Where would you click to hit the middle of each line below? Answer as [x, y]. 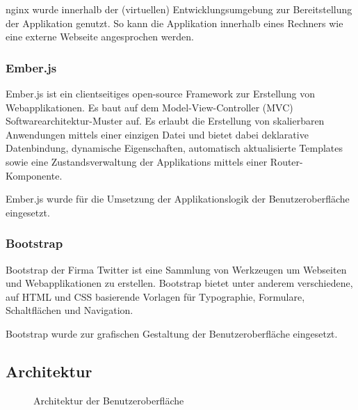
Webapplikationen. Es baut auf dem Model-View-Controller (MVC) [149, 107]
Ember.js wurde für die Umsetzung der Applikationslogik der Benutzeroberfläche [178, 199]
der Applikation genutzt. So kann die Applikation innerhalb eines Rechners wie [174, 23]
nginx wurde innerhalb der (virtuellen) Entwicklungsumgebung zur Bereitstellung [179, 9]
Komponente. [34, 175]
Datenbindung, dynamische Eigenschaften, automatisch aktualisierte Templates [174, 148]
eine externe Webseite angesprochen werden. [100, 37]
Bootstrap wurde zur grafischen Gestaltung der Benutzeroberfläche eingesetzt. [172, 333]
